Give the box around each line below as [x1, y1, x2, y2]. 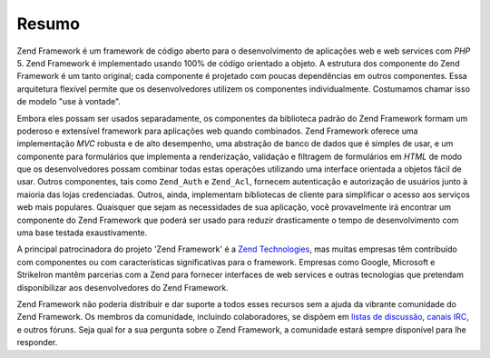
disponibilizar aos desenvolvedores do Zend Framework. [16, 282, 229, 293]
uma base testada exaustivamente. [16, 227, 148, 238]
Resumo [16, 14, 81, 34]
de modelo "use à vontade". [16, 96, 122, 107]
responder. [16, 337, 58, 348]
